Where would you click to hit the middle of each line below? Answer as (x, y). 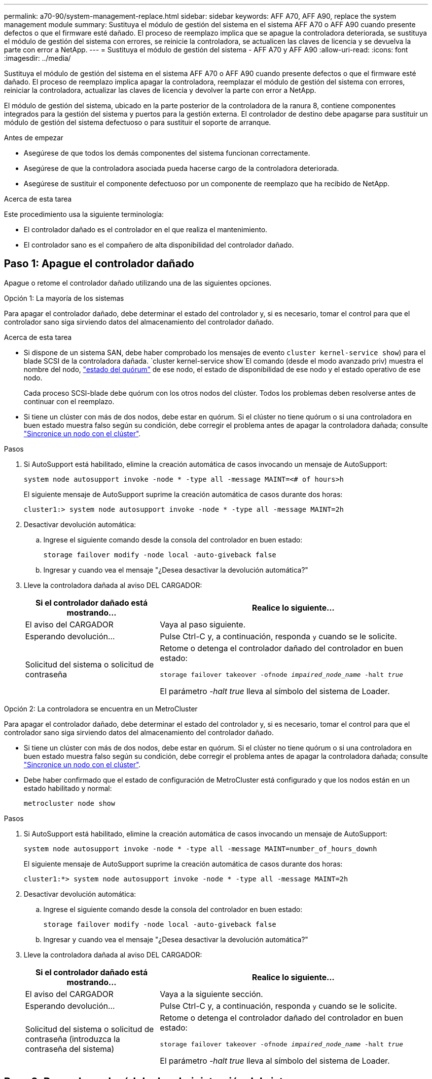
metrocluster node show (70, 803)
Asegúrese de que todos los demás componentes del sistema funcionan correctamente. (167, 153)
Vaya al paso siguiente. (203, 624)
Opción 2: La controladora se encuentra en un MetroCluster (101, 708)
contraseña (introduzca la (73, 1039)
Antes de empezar (34, 138)
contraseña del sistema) (70, 1049)
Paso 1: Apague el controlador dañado (99, 264)
